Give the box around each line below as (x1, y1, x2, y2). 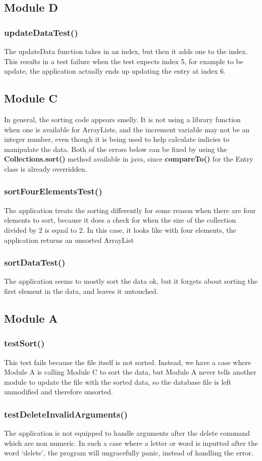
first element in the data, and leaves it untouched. (4, 285, 159, 296)
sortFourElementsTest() (4, 185, 102, 197)
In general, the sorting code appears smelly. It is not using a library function (4, 114, 241, 124)
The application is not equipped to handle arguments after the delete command (4, 428, 250, 438)
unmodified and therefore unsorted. (4, 386, 113, 397)
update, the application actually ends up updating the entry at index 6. (4, 66, 226, 76)
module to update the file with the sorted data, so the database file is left (4, 376, 232, 387)
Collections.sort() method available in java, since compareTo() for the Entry (4, 153, 253, 164)
